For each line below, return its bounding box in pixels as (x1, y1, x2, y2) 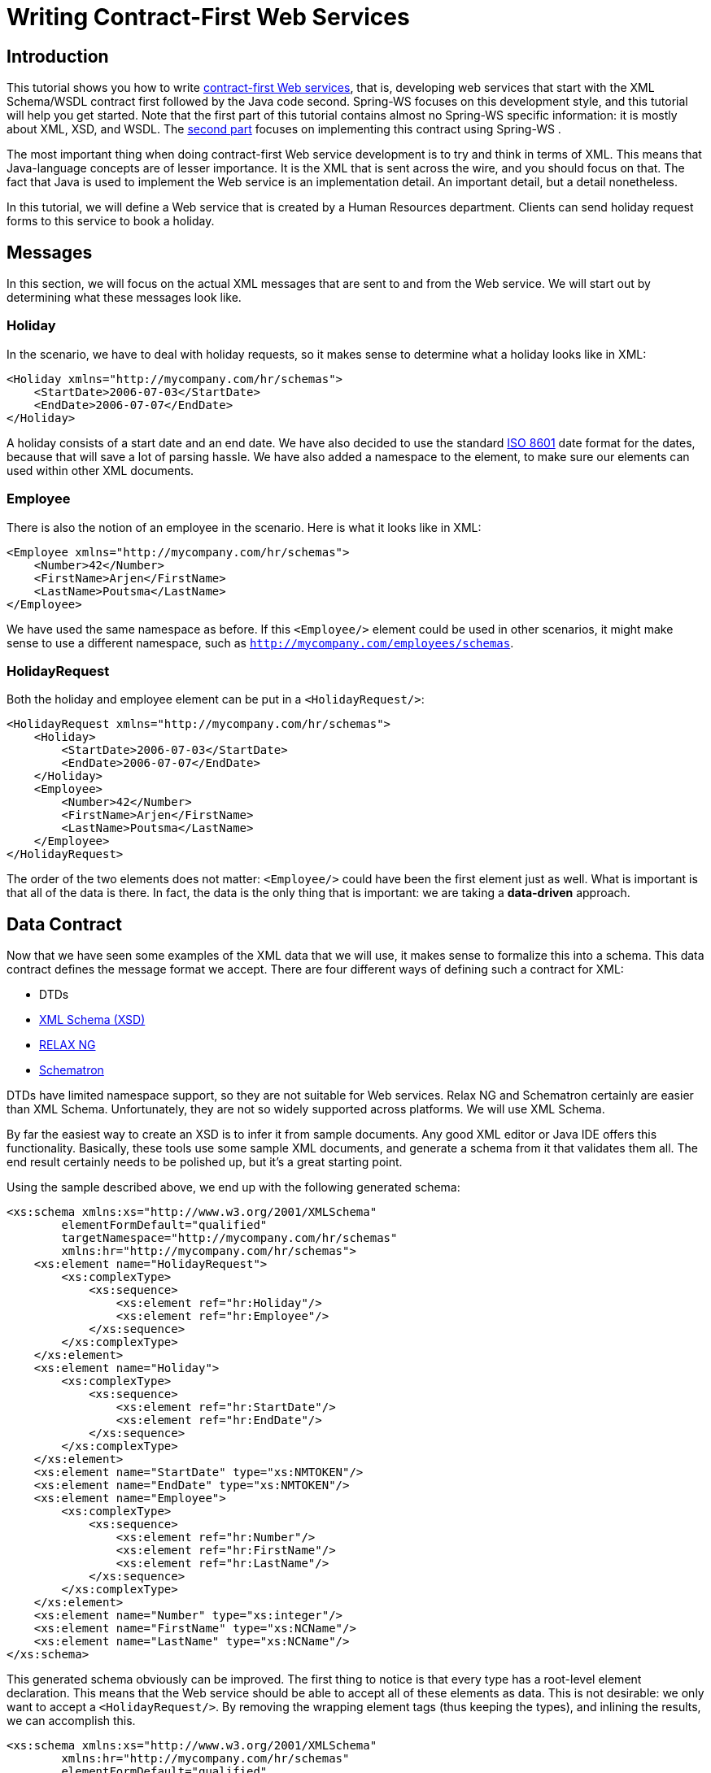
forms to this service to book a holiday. (7, 214, 215, 229)
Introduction (7, 46, 109, 67)
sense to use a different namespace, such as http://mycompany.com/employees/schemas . (7, 635, 514, 650)
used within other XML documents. (7, 463, 194, 477)
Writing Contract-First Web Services (7, 3, 410, 31)
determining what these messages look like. (7, 290, 242, 305)
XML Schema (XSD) (39, 1013, 146, 1027)
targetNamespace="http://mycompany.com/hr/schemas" (61, 1231, 398, 1245)
